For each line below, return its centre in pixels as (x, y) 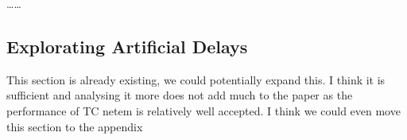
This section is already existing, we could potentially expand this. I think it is (196, 79)
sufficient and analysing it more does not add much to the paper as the (180, 95)
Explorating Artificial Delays (127, 46)
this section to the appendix (75, 126)
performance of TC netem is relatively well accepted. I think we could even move (203, 110)
